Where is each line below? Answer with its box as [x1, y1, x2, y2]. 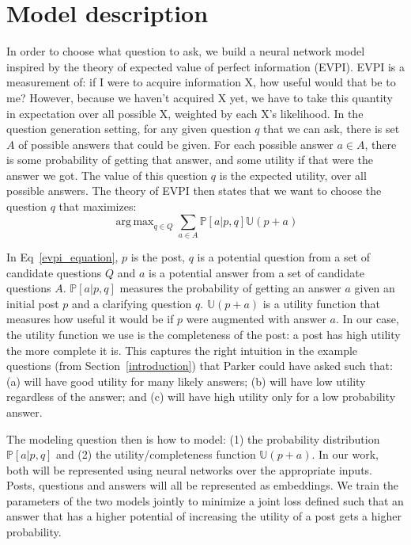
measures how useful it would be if [6, 311, 174, 327]
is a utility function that [262, 295, 380, 311]
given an [354, 280, 395, 296]
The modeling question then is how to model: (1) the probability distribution [6, 430, 380, 447]
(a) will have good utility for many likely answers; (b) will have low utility [6, 372, 366, 389]
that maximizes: [58, 198, 137, 215]
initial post [6, 295, 59, 311]
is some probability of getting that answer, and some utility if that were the [6, 151, 373, 168]
